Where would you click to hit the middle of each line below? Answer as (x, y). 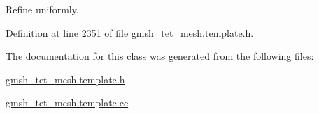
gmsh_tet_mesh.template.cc (67, 103)
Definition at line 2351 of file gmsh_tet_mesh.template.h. (130, 32)
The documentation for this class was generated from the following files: (160, 56)
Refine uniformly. (42, 9)
